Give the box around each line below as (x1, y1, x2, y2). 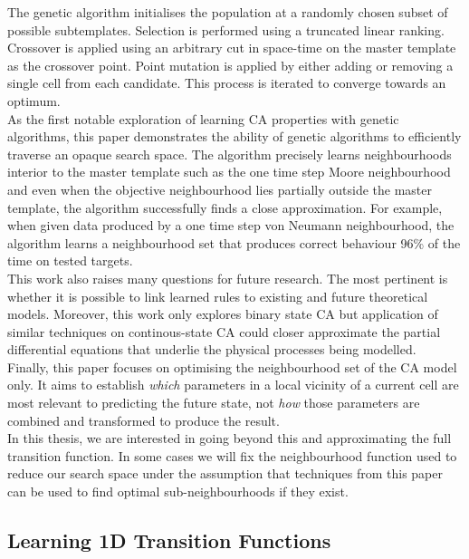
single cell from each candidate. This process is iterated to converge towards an (7, 73, 446, 92)
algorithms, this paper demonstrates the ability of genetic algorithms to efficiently (7, 127, 462, 146)
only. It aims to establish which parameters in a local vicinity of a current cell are (7, 375, 459, 394)
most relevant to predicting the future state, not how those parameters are (7, 393, 420, 412)
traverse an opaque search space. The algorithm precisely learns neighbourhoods (7, 144, 452, 163)
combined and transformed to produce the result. (7, 410, 280, 429)
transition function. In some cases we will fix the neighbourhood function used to (7, 446, 457, 465)
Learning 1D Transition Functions (7, 526, 331, 554)
